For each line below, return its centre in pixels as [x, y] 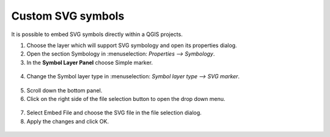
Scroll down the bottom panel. [64, 90]
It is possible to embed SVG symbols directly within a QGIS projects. [97, 34]
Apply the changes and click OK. [68, 121]
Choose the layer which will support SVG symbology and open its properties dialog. [132, 45]
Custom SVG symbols [68, 16]
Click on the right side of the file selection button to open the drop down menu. [126, 98]
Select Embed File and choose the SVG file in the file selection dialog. [114, 113]
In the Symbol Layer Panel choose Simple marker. [90, 62]
